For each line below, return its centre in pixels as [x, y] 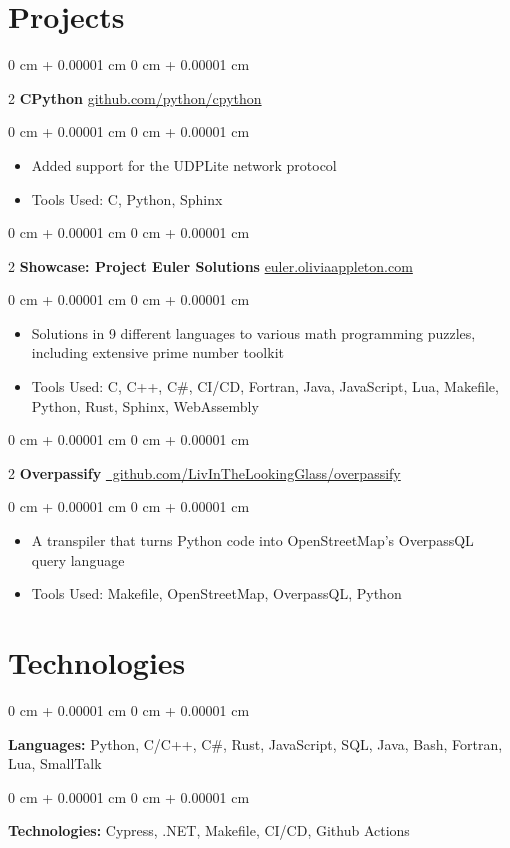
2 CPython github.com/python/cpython [135, 97]
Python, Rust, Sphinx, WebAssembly [145, 405]
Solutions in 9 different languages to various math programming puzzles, [253, 332]
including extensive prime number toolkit [157, 352]
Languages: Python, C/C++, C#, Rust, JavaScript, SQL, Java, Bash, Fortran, [255, 743]
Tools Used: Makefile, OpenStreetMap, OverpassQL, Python [216, 593]
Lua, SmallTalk [55, 763]
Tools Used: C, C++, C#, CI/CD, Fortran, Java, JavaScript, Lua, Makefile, [265, 386]
